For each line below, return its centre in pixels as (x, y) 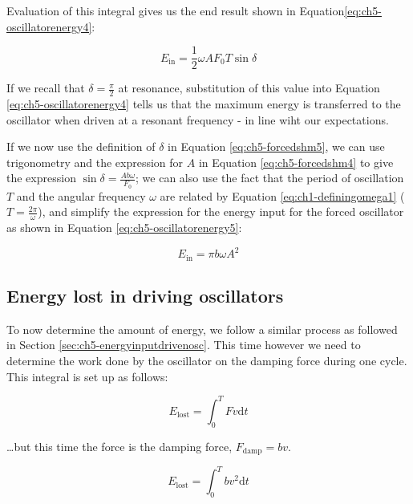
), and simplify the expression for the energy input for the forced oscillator (221, 211)
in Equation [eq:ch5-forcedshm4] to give (296, 162)
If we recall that (46, 88)
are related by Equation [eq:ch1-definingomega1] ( (282, 195)
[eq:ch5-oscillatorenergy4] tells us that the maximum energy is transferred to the (204, 104)
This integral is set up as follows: (87, 376)
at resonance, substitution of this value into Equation (249, 88)
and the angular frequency (81, 195)
